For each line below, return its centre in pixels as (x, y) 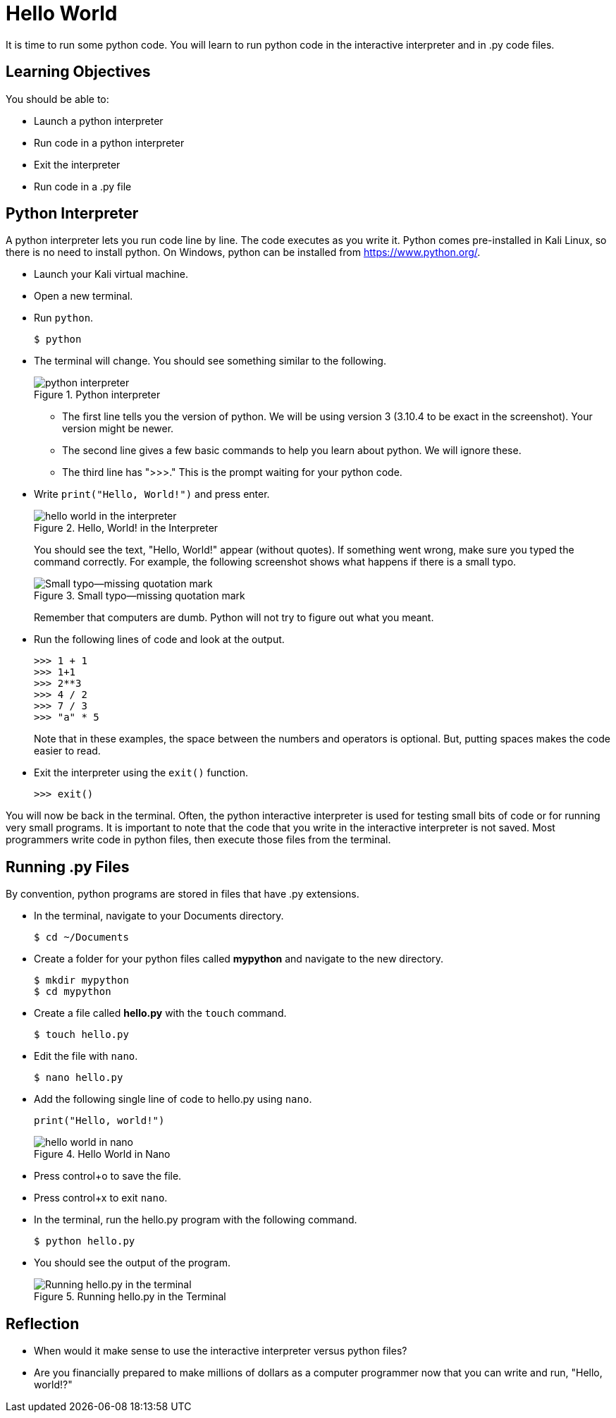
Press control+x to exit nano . (101, 1198)
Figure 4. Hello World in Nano (102, 1154)
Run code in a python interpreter (109, 142)
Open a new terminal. (84, 296)
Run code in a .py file (83, 186)
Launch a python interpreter (99, 121)
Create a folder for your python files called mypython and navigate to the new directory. (239, 959)
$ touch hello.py (81, 1035)
